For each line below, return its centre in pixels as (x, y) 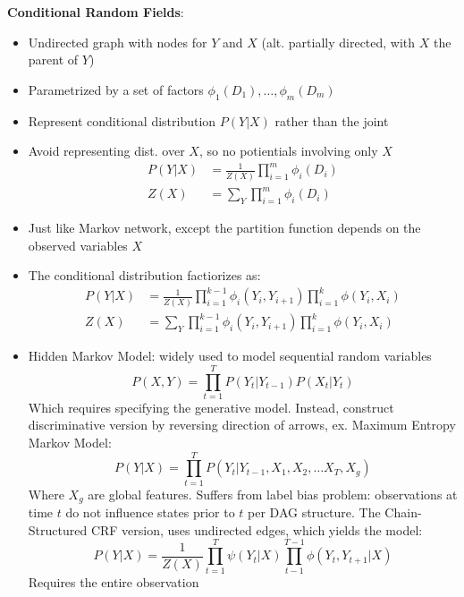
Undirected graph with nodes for (118, 42)
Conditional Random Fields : (96, 12)
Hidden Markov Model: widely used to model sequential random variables (230, 356)
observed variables (78, 245)
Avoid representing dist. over (106, 151)
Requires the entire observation (114, 581)
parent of (53, 60)
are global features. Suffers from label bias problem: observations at (273, 494)
